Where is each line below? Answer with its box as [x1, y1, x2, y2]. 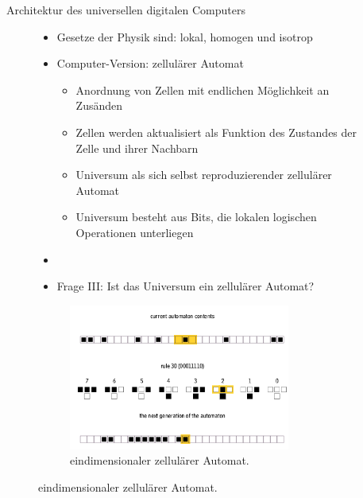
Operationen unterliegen [75, 224, 194, 240]
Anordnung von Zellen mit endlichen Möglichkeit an [75, 81, 330, 98]
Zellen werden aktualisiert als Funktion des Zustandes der [75, 123, 357, 140]
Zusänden [75, 97, 123, 114]
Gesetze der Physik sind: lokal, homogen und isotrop [56, 28, 313, 45]
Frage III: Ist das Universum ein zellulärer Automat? [56, 278, 315, 294]
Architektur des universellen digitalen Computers [6, 2, 246, 18]
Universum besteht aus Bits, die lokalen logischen [75, 208, 317, 225]
